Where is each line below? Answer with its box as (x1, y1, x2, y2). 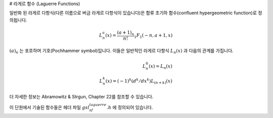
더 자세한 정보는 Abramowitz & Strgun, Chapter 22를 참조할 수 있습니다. (9, 93, 154, 99)
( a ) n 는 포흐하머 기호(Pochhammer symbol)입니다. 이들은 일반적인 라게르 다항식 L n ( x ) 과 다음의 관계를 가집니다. (9, 48, 234, 55)
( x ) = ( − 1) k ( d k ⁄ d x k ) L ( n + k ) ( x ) (105, 77, 173, 85)
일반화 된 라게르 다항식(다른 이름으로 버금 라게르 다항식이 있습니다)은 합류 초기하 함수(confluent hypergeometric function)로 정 (9, 10, 262, 16)
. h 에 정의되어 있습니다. (106, 104, 153, 110)
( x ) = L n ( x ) (148, 63, 173, 70)
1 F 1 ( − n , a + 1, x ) (134, 32, 173, 39)
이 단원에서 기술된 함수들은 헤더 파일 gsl (9, 104, 89, 110)
